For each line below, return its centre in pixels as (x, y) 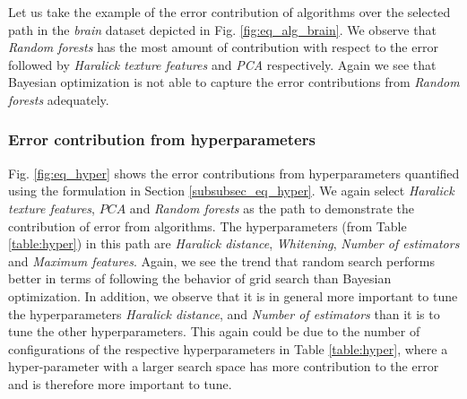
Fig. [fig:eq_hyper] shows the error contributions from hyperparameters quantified (234, 173)
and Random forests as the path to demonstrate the (272, 208)
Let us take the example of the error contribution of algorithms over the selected (229, 12)
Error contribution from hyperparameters (162, 139)
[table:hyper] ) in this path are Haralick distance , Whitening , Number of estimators (234, 243)
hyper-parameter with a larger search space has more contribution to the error (224, 366)
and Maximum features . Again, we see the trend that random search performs (221, 260)
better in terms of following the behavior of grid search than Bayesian (200, 278)
